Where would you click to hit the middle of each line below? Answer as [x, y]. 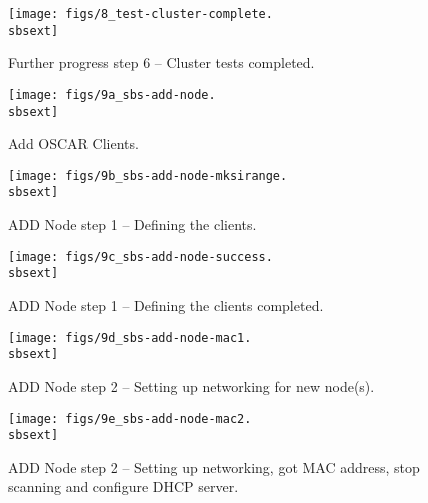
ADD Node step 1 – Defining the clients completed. [166, 305]
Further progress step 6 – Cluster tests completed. [161, 62]
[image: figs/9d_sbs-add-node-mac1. [130, 337]
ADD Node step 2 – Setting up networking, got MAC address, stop [214, 466]
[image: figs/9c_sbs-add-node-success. [140, 256]
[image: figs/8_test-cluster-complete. [140, 14]
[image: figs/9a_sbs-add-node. [112, 94]
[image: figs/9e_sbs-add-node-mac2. [130, 418]
